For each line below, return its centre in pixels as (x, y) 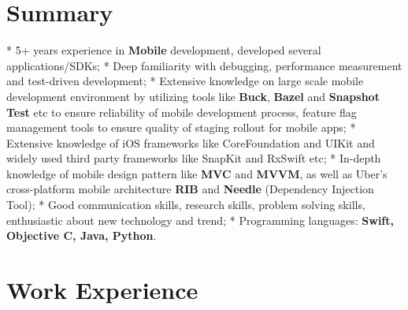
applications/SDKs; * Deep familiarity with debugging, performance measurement (204, 65)
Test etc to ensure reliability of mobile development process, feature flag (182, 112)
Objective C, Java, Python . (82, 235)
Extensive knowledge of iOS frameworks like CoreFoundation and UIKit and (191, 142)
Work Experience (102, 290)
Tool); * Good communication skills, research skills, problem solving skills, (186, 205)
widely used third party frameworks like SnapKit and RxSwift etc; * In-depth (194, 158)
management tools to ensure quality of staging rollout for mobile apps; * (181, 127)
